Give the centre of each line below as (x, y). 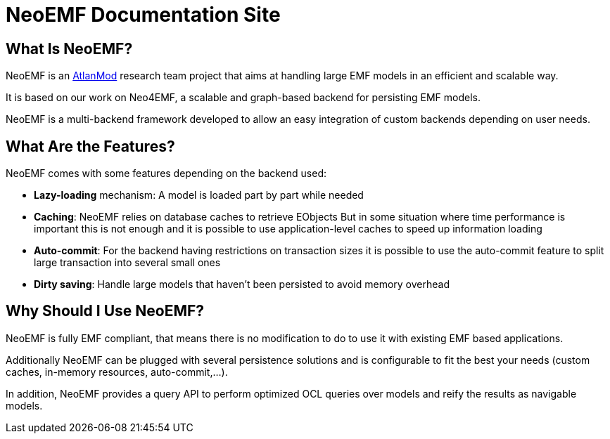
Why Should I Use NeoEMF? (105, 311)
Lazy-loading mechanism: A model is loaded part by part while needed (199, 195)
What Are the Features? (90, 146)
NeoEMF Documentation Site (143, 15)
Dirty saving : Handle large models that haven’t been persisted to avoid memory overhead (242, 284)
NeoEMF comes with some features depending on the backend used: (166, 173)
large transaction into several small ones (127, 263)
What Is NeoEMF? (69, 48)
